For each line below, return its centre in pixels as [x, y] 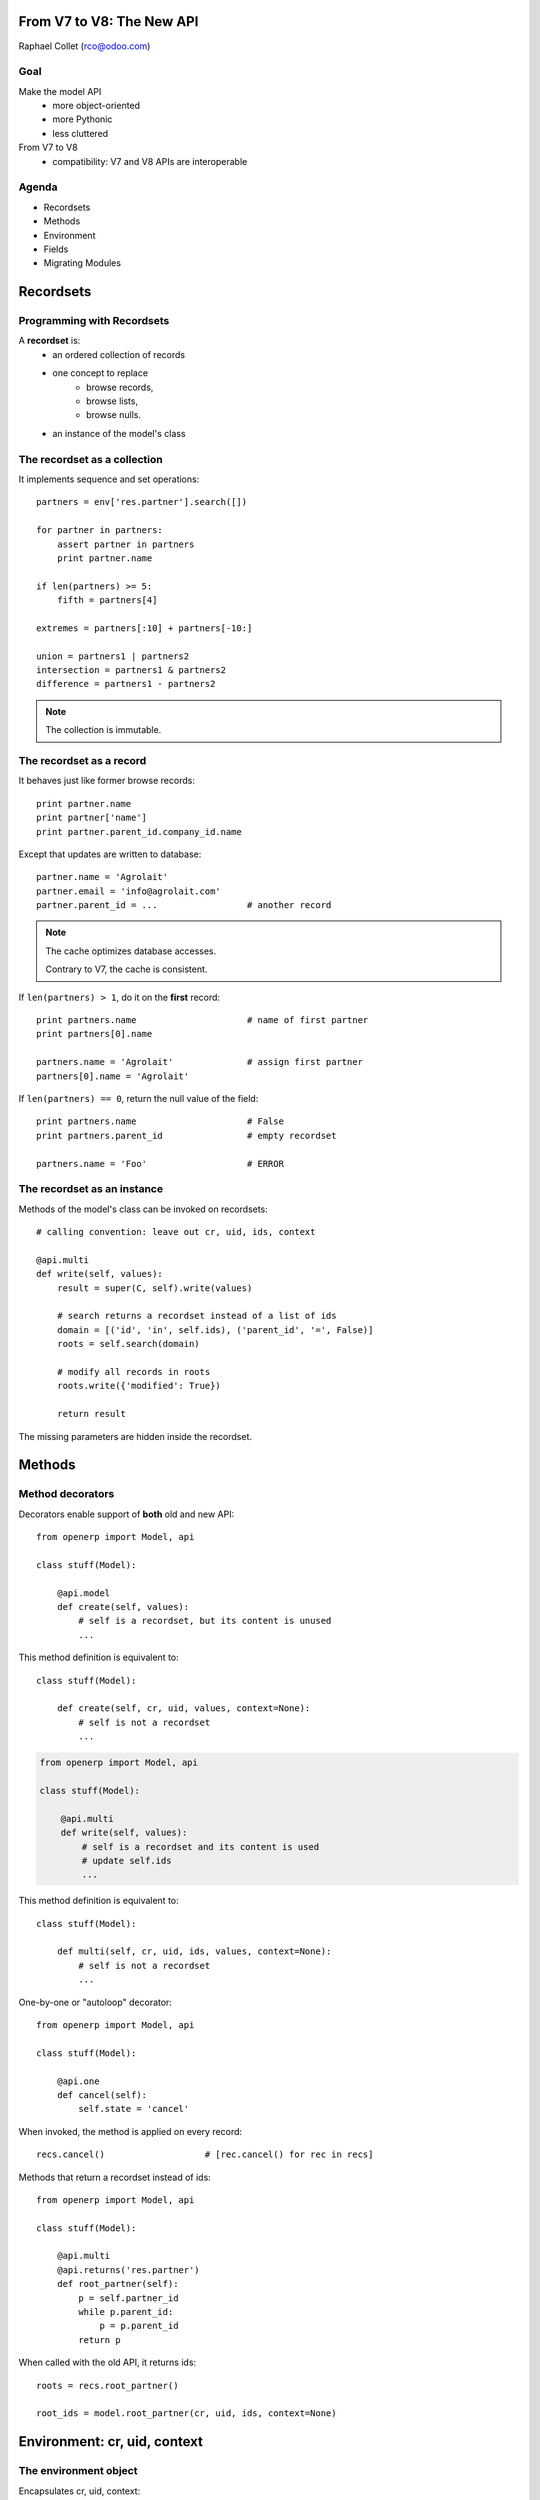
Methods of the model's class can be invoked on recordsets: [143, 1209]
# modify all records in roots [133, 1371]
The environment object [78, 2471]
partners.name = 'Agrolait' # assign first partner [200, 1062]
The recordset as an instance [91, 1189]
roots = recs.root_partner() [107, 2385]
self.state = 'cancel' [134, 2109]
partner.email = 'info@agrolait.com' [129, 891]
